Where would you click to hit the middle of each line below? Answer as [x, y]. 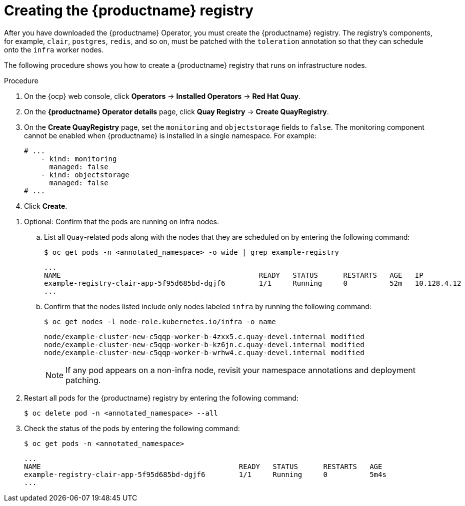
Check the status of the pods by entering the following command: [132, 428]
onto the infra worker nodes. [54, 49]
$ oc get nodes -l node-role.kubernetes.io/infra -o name [160, 321]
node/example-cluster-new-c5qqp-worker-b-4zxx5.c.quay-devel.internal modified [204, 336]
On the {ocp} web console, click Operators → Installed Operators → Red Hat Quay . [162, 96]
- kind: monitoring [79, 159]
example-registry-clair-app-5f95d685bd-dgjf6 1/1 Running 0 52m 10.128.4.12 [253, 283]
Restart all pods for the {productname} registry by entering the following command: [161, 398]
